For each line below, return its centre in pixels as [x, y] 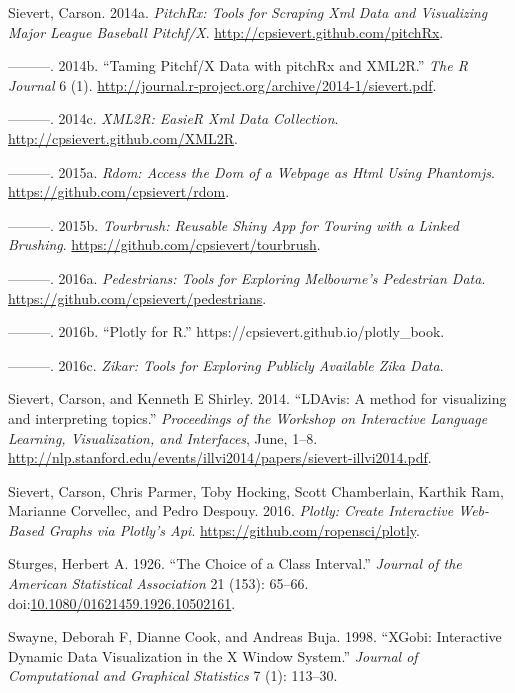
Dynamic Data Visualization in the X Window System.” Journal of [213, 655]
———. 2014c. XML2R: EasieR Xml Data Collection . [173, 118]
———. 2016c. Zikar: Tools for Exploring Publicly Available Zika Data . [226, 364]
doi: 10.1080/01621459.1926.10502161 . [122, 602]
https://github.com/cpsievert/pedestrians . [137, 297]
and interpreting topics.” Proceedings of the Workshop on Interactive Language [248, 417]
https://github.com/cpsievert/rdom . [119, 191]
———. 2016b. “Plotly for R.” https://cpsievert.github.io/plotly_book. [226, 331]
